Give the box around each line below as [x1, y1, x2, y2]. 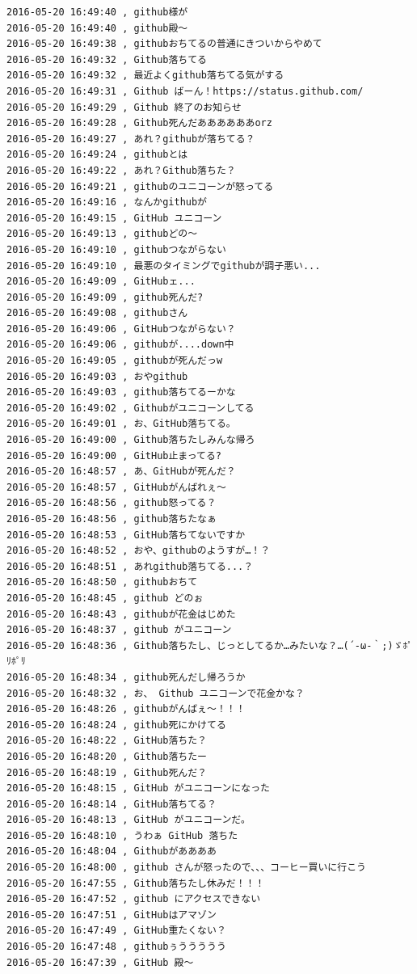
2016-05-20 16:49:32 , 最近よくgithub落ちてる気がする [6, 70, 284, 82]
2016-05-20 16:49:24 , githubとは [6, 149, 188, 161]
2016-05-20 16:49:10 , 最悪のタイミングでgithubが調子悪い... [6, 259, 321, 272]
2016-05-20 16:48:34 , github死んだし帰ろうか [6, 671, 246, 683]
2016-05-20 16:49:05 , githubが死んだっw [6, 355, 223, 367]
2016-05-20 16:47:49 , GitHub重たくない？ [6, 925, 226, 937]
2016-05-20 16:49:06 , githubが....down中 [6, 339, 234, 351]
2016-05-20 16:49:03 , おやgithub [6, 370, 188, 382]
